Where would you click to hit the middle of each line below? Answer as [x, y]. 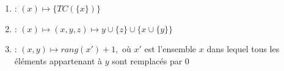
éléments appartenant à [58, 60]
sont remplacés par [147, 60]
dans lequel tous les [243, 49]
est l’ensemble [170, 49]
